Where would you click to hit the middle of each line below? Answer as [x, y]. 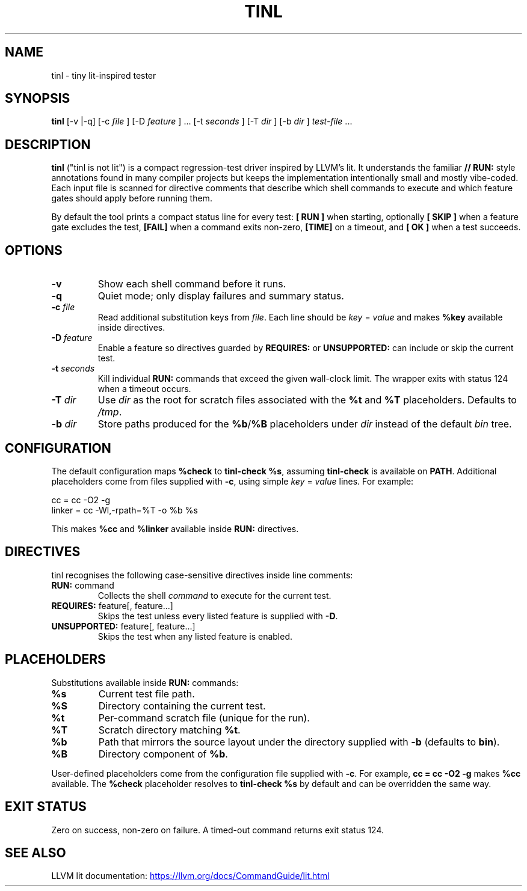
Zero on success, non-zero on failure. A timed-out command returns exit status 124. [218, 830]
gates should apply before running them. [132, 198]
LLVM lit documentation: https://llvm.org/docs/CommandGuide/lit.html [190, 876]
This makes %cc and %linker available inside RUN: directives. [175, 528]
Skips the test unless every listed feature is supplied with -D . [218, 616]
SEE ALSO [35, 853]
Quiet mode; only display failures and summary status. [221, 296]
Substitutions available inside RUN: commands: [145, 682]
